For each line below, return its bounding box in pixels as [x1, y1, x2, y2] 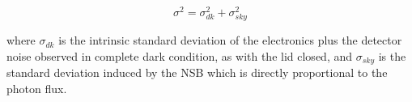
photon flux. [6, 79, 67, 96]
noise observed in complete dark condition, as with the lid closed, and [6, 47, 352, 64]
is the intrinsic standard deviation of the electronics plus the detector [58, 32, 402, 49]
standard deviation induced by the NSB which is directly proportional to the [6, 64, 388, 81]
